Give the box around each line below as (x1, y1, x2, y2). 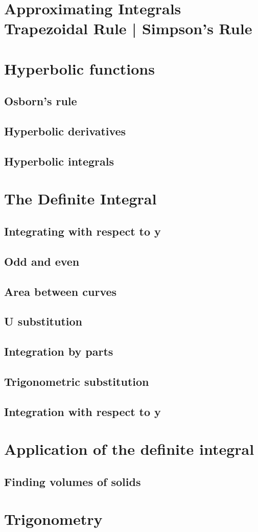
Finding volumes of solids (4, 473, 141, 489)
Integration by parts (4, 343, 113, 359)
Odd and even (4, 253, 80, 269)
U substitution (4, 313, 83, 329)
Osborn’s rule (4, 93, 77, 109)
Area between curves (4, 283, 117, 299)
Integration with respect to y (4, 403, 161, 419)
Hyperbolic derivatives (4, 123, 126, 139)
